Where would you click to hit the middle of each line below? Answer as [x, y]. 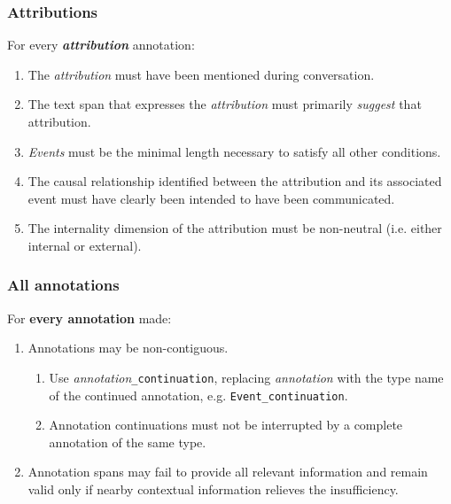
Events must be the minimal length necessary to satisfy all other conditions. [234, 151]
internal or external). [85, 245]
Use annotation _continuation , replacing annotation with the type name [246, 377]
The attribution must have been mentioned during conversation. [201, 74]
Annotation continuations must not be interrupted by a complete [226, 425]
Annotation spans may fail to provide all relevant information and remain [228, 472]
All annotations [63, 285]
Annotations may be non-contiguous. [128, 348]
